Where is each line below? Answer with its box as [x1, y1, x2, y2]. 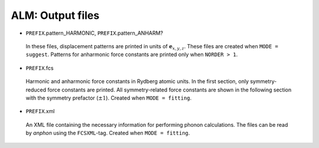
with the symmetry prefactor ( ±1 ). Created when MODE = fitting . [25, 94, 192, 101]
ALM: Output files [11, 9, 100, 22]
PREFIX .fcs [25, 64, 54, 71]
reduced [25, 86, 47, 93]
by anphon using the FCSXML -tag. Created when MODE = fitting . [25, 130, 190, 137]
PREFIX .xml [25, 108, 55, 115]
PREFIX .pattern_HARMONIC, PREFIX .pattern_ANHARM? [25, 29, 164, 37]
